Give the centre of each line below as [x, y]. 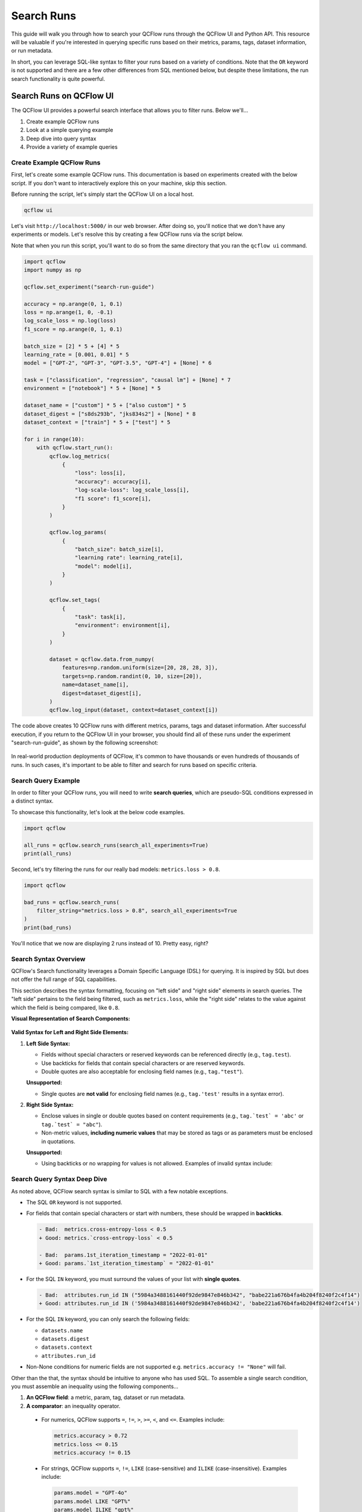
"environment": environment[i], [122, 625]
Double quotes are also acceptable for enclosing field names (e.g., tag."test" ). [142, 1071]
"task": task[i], [100, 617]
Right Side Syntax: [50, 1105]
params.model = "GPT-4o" [91, 1493]
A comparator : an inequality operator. [73, 1406]
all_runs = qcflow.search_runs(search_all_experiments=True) [116, 845]
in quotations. [58, 1141]
